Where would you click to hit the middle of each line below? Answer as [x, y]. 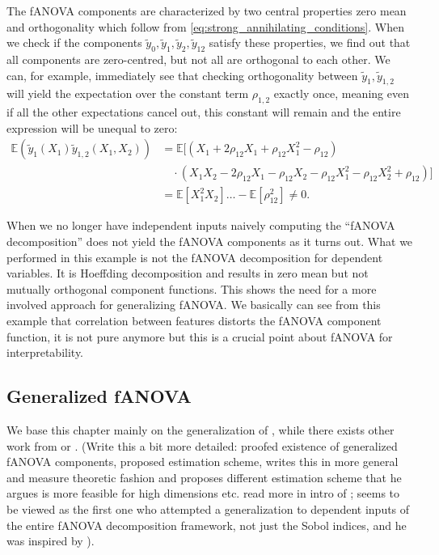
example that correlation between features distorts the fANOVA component [194, 321]
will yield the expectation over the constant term [128, 93]
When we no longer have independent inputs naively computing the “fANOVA [201, 225]
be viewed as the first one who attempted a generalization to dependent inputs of [208, 508]
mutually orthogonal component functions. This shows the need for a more [192, 288]
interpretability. [45, 352]
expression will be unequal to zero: [92, 127]
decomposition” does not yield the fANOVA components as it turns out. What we [210, 241]
